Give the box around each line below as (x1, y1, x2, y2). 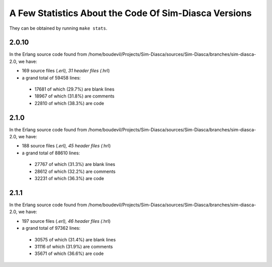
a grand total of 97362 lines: (22, 225, 81, 231)
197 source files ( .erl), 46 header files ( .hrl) (22, 218, 111, 224)
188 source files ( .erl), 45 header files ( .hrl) (22, 143, 111, 149)
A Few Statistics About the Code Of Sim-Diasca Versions (9, 8, 252, 19)
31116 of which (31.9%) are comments (34, 243, 113, 249)
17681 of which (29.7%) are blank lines (34, 86, 115, 93)
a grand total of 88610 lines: (22, 150, 80, 156)
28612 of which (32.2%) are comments (34, 168, 116, 174)
